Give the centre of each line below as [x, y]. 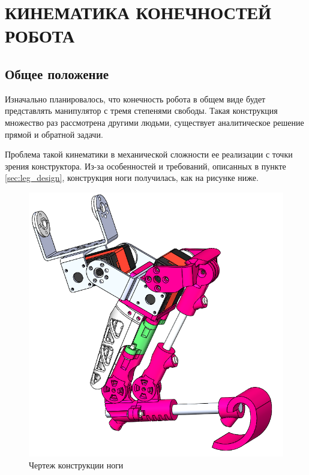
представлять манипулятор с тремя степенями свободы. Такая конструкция [141, 111]
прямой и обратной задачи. [54, 134]
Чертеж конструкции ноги [76, 465]
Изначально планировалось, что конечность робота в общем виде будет [135, 99]
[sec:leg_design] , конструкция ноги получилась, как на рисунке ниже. [132, 178]
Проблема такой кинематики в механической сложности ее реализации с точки [149, 154]
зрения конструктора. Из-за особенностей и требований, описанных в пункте [145, 166]
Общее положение [57, 73]
